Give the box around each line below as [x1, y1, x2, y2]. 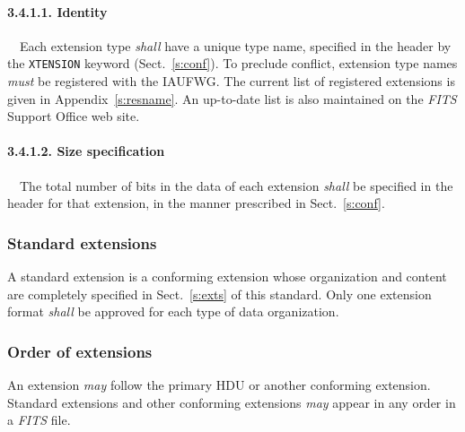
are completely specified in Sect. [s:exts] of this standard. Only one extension [7, 284, 432, 303]
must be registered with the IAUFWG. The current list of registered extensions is [7, 72, 455, 91]
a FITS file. [7, 410, 71, 429]
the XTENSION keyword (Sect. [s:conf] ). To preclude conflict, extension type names [7, 54, 458, 73]
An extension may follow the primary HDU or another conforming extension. [7, 376, 431, 394]
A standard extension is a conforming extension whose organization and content [7, 267, 447, 286]
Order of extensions [7, 340, 153, 362]
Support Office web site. [7, 107, 140, 125]
